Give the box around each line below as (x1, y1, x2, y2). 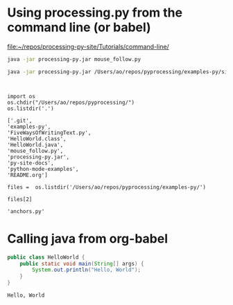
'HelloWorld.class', (7, 135, 67, 142)
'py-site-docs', (7, 159, 54, 167)
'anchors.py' (7, 207, 45, 215)
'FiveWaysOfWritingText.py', (7, 129, 92, 136)
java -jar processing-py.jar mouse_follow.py (7, 55, 141, 63)
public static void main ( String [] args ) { (19, 260, 144, 267)
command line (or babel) (7, 19, 151, 35)
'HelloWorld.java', (7, 141, 64, 148)
